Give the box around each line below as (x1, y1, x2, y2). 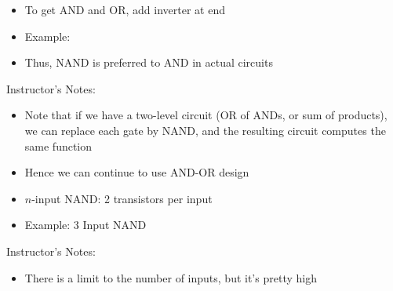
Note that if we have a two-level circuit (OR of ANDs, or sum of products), (24, 107, 388, 123)
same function (24, 137, 93, 154)
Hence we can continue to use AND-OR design (24, 164, 249, 180)
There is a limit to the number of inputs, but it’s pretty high (24, 269, 317, 286)
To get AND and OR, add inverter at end (24, 2, 225, 17)
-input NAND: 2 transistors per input (31, 190, 213, 206)
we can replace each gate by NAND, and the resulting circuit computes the (24, 122, 386, 138)
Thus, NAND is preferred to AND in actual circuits (24, 54, 273, 71)
